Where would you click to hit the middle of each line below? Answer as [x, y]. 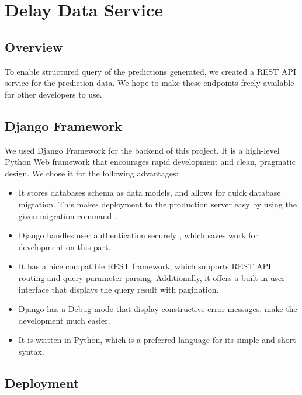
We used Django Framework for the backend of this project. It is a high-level [142, 150]
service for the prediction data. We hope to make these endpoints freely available [150, 83]
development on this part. [65, 246]
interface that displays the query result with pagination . [119, 289]
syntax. [31, 351]
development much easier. [64, 320]
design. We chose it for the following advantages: [92, 173]
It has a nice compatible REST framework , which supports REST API [145, 266]
